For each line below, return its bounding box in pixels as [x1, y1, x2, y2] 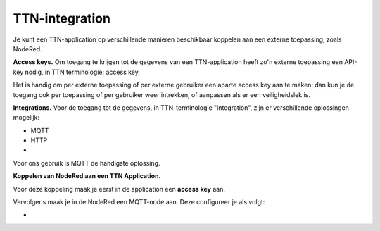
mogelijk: [13, 113, 40, 122]
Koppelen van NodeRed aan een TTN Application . [13, 172, 161, 180]
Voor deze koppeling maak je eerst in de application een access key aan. [13, 185, 225, 193]
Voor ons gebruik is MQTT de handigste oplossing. [13, 158, 160, 167]
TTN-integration [13, 11, 110, 26]
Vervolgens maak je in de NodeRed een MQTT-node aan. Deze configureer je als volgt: [13, 198, 265, 206]
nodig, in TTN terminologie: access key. [25, 68, 140, 76]
